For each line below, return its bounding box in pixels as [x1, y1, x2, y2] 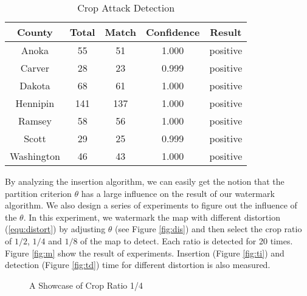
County [17, 25, 53, 39]
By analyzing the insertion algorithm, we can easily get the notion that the [5, 175, 285, 187]
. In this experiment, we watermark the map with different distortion [23, 210, 280, 223]
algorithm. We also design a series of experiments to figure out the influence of [5, 199, 297, 212]
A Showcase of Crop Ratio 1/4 [29, 278, 143, 291]
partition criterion [5, 187, 72, 199]
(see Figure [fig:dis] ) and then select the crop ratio [115, 222, 302, 235]
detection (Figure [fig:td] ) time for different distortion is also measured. [5, 258, 271, 271]
